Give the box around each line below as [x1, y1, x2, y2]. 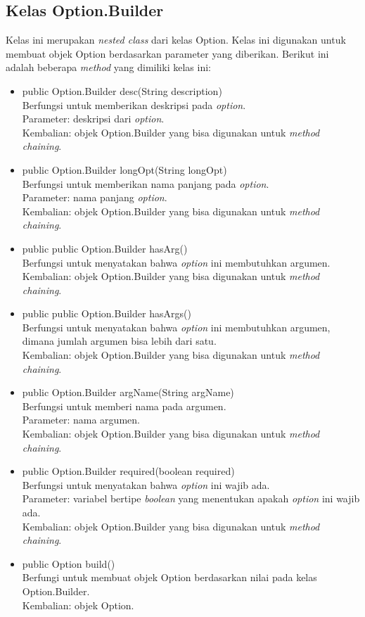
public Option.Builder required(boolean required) [22, 464, 235, 478]
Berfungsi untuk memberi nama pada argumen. [22, 398, 226, 413]
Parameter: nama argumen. [22, 412, 140, 427]
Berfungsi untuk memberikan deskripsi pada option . [22, 97, 246, 112]
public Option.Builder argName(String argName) [22, 385, 234, 400]
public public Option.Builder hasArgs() [22, 306, 191, 321]
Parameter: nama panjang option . [22, 190, 167, 205]
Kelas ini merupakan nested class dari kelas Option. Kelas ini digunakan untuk [6, 32, 346, 47]
